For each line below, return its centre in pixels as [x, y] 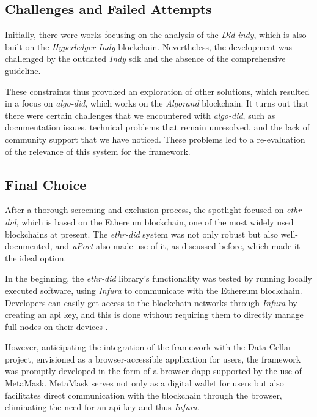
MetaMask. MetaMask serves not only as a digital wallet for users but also [144, 383]
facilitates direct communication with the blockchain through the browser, [144, 395]
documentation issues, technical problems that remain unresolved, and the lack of [158, 127]
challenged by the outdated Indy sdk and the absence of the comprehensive [145, 58]
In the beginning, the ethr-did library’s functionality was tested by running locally [158, 278]
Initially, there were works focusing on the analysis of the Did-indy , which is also [156, 35]
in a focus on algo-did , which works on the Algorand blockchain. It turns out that [157, 103]
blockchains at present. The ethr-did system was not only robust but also [141, 234]
